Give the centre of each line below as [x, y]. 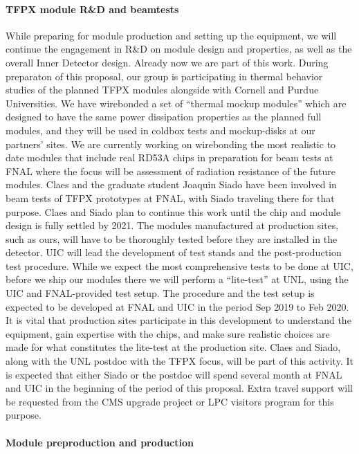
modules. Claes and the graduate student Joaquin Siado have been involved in [171, 184]
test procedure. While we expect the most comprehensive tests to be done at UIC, [179, 265]
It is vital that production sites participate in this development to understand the [178, 320]
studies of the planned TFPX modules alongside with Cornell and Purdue [162, 90]
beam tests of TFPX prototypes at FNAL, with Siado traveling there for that [170, 198]
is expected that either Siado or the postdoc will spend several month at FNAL [174, 374]
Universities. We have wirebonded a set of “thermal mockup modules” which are [176, 103]
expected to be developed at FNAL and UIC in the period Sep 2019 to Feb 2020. [177, 306]
